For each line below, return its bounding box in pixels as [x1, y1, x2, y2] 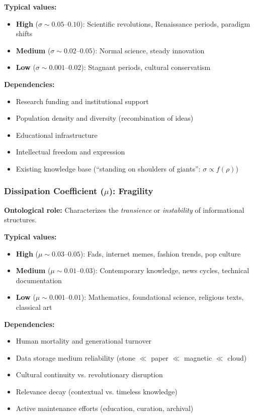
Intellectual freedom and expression [16, 146, 125, 157]
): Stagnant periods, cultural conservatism [81, 62, 211, 72]
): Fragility [109, 185, 153, 197]
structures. [4, 214, 37, 225]
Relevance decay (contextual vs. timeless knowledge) [16, 386, 178, 396]
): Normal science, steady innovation [92, 45, 205, 55]
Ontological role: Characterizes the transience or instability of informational [4, 204, 244, 215]
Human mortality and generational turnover [16, 336, 152, 346]
